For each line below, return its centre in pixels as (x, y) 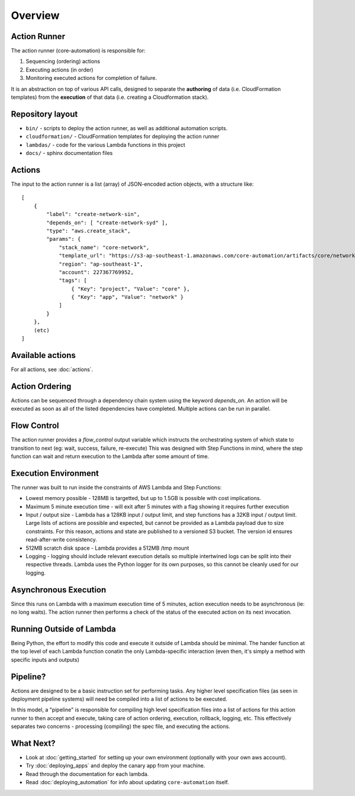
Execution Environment (55, 473)
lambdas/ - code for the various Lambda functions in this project (106, 144)
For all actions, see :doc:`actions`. (52, 369)
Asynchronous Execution (59, 590)
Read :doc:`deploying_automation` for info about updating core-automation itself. (127, 782)
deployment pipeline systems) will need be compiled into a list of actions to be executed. (119, 699)
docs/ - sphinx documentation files (69, 153)
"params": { (64, 239)
